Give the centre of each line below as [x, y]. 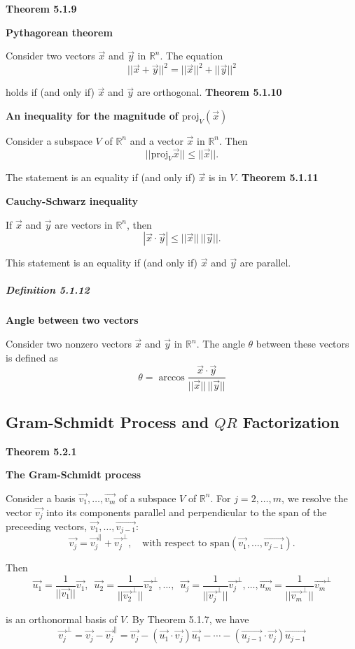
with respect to [175, 544]
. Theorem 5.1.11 [277, 177]
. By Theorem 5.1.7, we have [188, 619]
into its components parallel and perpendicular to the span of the [187, 512]
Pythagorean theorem [59, 32]
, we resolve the [315, 498]
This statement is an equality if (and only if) [102, 263]
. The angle [221, 344]
